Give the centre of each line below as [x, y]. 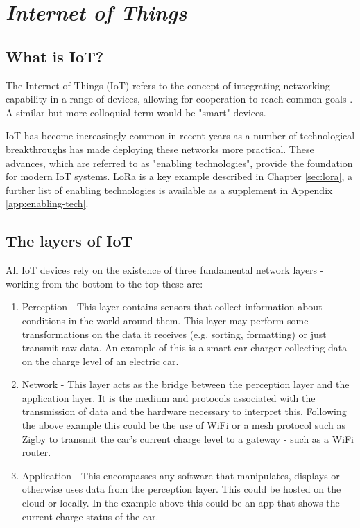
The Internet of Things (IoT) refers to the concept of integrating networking [168, 85]
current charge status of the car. [90, 516]
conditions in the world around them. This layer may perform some [165, 320]
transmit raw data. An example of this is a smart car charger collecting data [185, 347]
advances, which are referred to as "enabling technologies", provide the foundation [179, 162]
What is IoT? [55, 56]
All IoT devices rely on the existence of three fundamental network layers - [165, 270]
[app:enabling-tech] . [47, 203]
